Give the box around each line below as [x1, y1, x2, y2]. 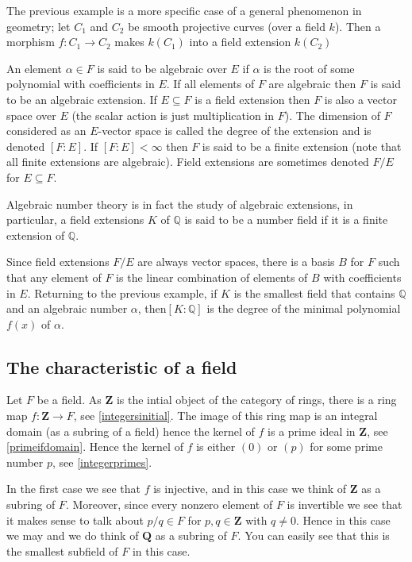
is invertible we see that [287, 496, 402, 513]
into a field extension [189, 33, 291, 50]
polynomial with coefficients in [6, 75, 155, 92]
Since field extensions [6, 253, 110, 270]
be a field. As [37, 391, 102, 408]
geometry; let [6, 17, 71, 34]
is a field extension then [194, 90, 310, 107]
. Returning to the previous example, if [27, 284, 218, 301]
